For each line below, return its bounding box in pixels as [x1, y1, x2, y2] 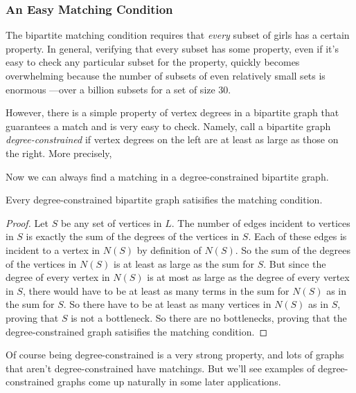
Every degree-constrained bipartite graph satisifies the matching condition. [6, 192, 323, 207]
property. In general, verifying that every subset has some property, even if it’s [6, 41, 339, 55]
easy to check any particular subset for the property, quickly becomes [6, 55, 300, 69]
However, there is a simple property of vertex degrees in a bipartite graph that [6, 105, 339, 120]
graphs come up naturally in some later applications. [57, 374, 281, 389]
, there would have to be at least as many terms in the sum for [22, 283, 290, 298]
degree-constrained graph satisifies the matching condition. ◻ [6, 324, 267, 338]
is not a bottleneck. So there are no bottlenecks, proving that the [71, 310, 347, 325]
